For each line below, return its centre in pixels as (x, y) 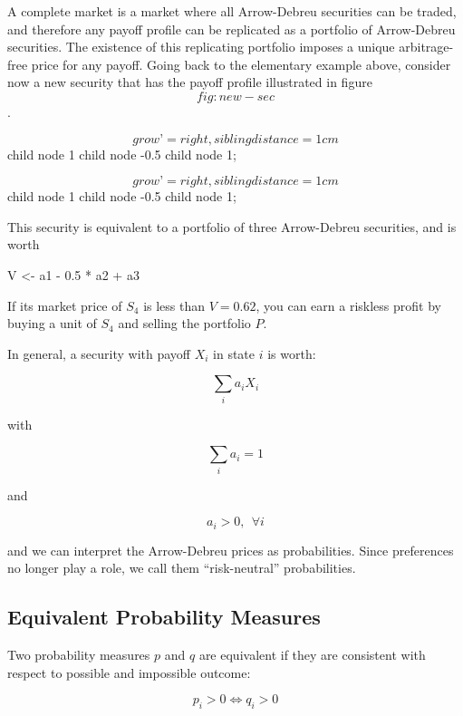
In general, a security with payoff (99, 353)
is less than (174, 305)
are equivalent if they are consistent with (312, 654)
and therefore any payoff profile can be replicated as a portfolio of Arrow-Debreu (231, 29)
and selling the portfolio (184, 323)
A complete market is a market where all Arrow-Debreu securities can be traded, (232, 11)
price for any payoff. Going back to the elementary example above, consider (241, 64)
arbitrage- (426, 47)
